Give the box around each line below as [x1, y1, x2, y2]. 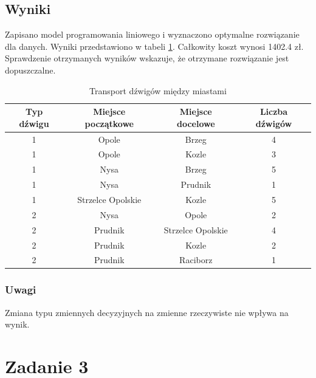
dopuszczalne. [5, 63, 56, 76]
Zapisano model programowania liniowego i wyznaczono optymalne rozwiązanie [5, 28, 300, 41]
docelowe [176, 117, 215, 129]
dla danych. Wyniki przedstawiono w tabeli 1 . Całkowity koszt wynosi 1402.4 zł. [5, 40, 304, 52]
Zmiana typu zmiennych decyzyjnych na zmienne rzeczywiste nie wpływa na [5, 306, 289, 318]
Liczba [259, 105, 288, 118]
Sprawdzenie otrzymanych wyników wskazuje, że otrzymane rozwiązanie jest [5, 52, 289, 64]
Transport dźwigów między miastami [89, 84, 227, 97]
